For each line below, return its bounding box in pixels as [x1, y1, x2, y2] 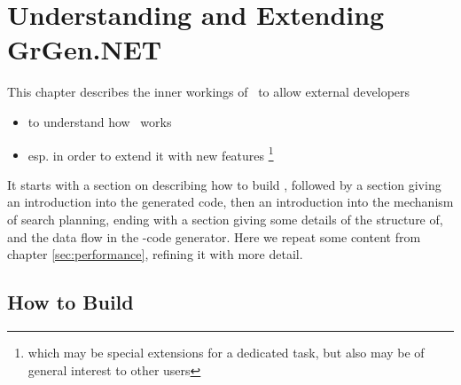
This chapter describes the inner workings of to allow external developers [7, 82, 410, 101]
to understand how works [27, 112, 172, 130]
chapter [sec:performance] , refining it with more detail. [7, 245, 303, 263]
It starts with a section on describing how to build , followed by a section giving [7, 175, 441, 193]
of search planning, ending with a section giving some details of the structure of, [7, 209, 443, 228]
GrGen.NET [7, 31, 162, 67]
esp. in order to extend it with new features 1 [27, 143, 274, 164]
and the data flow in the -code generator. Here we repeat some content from [7, 227, 421, 246]
